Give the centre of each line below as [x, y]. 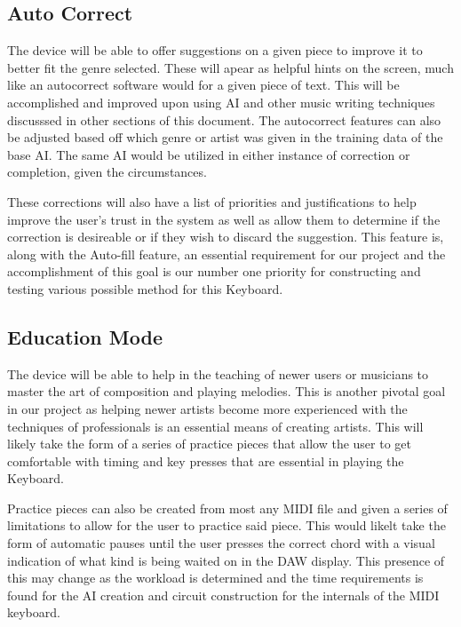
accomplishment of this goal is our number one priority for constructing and [214, 271]
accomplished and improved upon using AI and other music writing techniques [221, 102]
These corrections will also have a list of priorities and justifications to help [212, 201]
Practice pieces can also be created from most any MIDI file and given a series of [227, 508]
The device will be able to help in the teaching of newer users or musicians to [218, 373]
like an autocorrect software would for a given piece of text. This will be [203, 85]
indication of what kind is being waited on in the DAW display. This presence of [226, 560]
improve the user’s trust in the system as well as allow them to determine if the [224, 219]
